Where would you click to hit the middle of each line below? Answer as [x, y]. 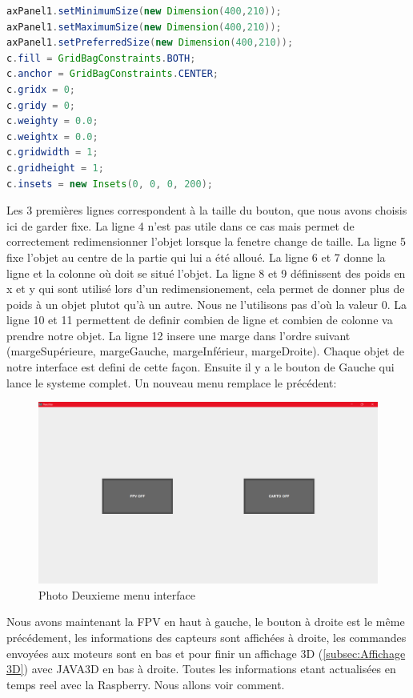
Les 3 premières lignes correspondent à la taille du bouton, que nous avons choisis [207, 210]
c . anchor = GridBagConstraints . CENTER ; [112, 74]
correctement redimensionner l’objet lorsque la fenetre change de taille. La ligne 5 [206, 241]
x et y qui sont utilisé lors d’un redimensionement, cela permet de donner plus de [206, 289]
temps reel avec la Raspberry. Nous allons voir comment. [146, 684]
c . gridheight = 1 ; [55, 168]
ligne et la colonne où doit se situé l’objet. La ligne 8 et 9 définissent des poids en [206, 273]
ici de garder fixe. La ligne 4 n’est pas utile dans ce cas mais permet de [180, 225]
